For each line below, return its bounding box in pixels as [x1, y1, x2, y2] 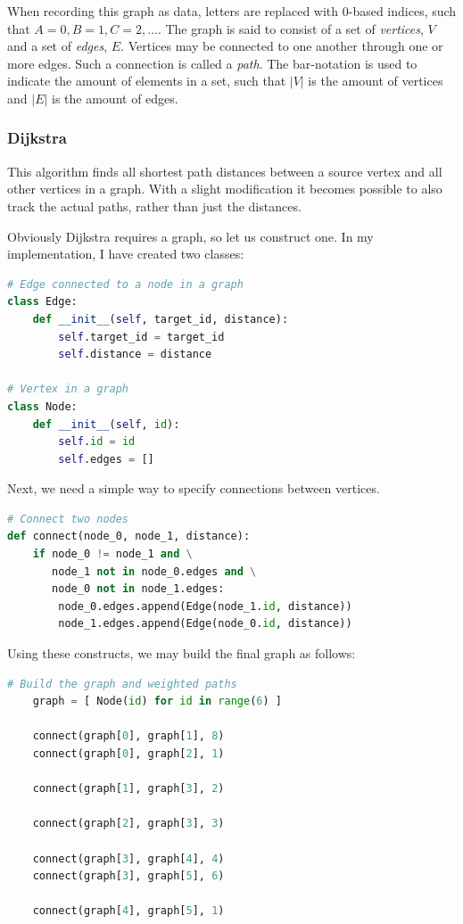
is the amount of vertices [308, 71, 443, 90]
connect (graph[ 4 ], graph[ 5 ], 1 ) [32, 904, 225, 918]
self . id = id [58, 435, 136, 449]
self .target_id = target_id [58, 330, 225, 343]
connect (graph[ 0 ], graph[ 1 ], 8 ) [32, 730, 225, 743]
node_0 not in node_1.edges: [52, 582, 225, 596]
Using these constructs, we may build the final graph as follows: [7, 644, 356, 663]
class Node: [7, 400, 78, 413]
